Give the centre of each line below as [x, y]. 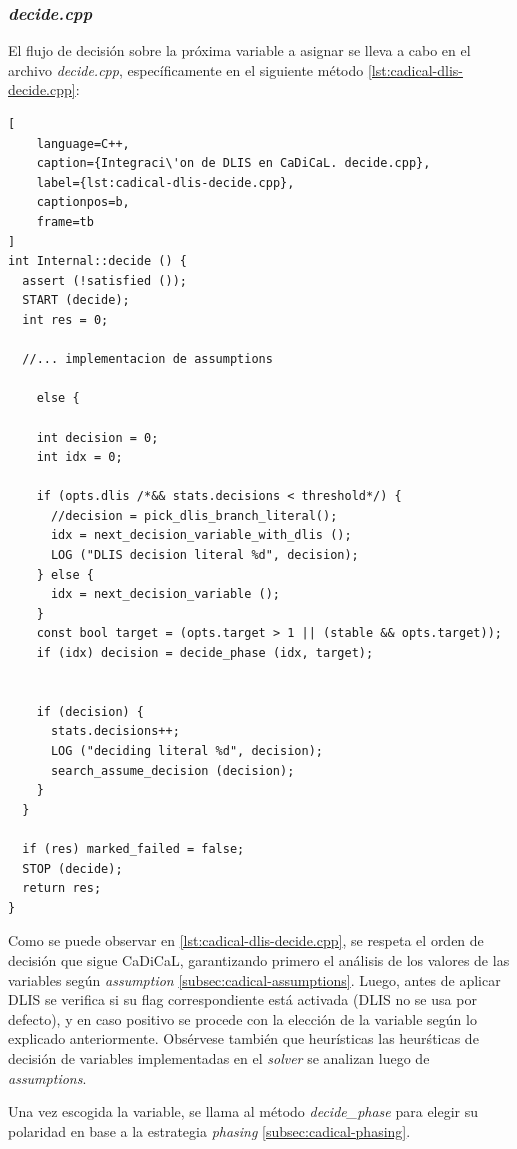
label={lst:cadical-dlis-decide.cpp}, [165, 182]
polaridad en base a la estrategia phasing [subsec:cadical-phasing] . [209, 1130]
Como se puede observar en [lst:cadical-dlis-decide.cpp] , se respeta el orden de [246, 940]
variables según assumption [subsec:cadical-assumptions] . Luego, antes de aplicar [254, 979]
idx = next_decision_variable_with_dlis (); [201, 535]
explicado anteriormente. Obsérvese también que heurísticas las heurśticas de [243, 1038]
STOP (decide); [72, 868]
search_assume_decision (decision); [172, 770]
